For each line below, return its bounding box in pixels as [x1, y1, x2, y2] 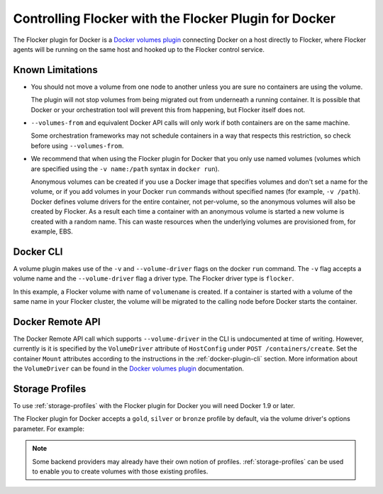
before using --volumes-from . [30, 141, 124, 150]
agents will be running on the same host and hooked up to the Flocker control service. [13, 45, 265, 53]
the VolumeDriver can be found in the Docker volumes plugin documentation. [13, 364, 244, 373]
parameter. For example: [13, 424, 85, 433]
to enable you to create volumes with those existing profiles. [32, 467, 209, 476]
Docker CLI [13, 246, 63, 258]
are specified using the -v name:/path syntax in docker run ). [30, 164, 220, 173]
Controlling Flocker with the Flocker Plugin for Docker [13, 11, 336, 26]
